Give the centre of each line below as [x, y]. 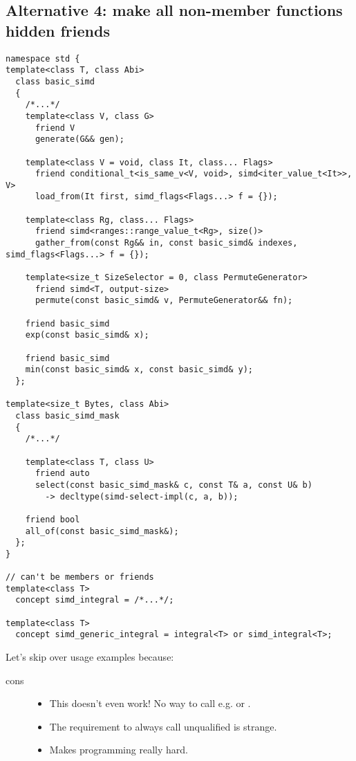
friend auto [62, 474]
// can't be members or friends [80, 577]
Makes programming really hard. [119, 750]
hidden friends [58, 30]
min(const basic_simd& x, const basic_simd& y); [139, 370]
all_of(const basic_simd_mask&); [102, 531]
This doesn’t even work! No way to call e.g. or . [150, 703]
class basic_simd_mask [67, 415]
